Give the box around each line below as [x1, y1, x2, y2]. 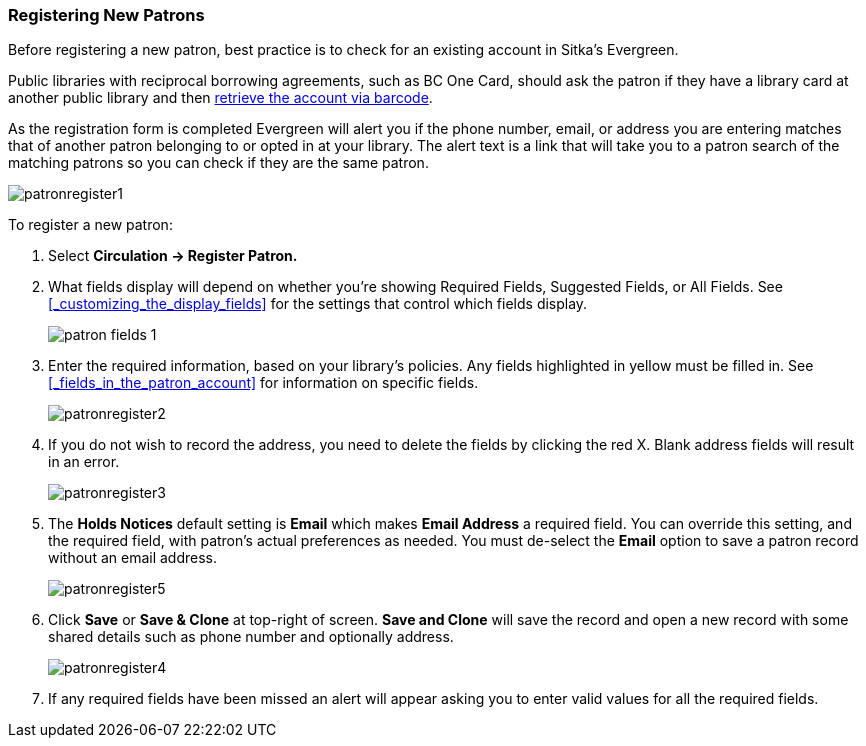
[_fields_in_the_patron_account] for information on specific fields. [48, 374, 479, 392]
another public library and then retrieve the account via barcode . [8, 89, 433, 107]
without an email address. [48, 549, 217, 567]
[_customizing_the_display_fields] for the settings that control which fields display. [48, 295, 588, 313]
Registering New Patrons [8, 5, 205, 25]
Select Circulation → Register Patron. [48, 247, 298, 265]
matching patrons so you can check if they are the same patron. [8, 154, 429, 172]
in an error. [48, 453, 120, 471]
